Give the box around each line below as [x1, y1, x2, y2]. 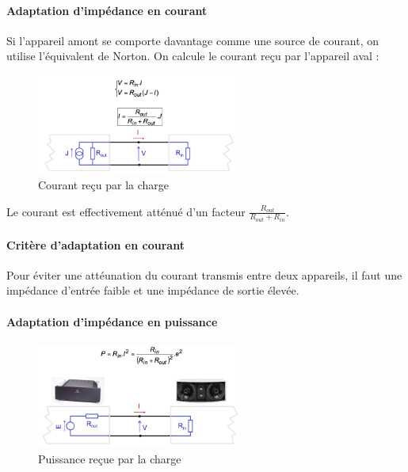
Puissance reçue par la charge [38, 450, 181, 466]
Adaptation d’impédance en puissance [6, 313, 218, 329]
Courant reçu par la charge [38, 177, 170, 193]
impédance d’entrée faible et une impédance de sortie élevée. [6, 282, 299, 299]
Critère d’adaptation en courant [6, 236, 185, 253]
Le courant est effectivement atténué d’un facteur [6, 203, 246, 219]
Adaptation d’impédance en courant [6, 2, 208, 18]
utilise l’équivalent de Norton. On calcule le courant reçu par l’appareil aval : [6, 48, 379, 64]
